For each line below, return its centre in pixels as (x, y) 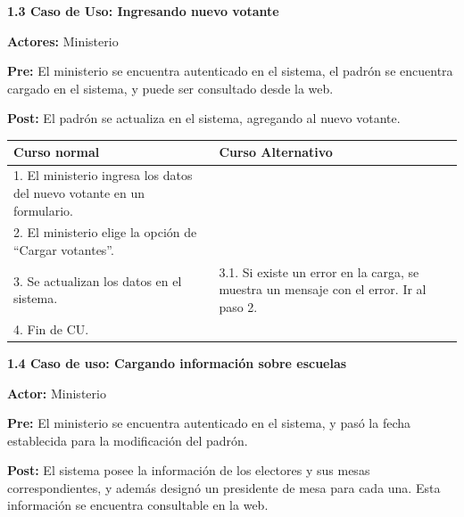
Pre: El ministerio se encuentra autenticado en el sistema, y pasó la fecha (209, 423)
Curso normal (57, 152)
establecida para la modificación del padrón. (128, 440)
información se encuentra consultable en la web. (138, 505)
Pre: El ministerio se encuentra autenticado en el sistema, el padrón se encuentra (230, 71)
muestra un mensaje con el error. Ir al (323, 289)
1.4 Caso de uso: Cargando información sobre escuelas (177, 362)
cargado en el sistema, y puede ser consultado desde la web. (170, 88)
